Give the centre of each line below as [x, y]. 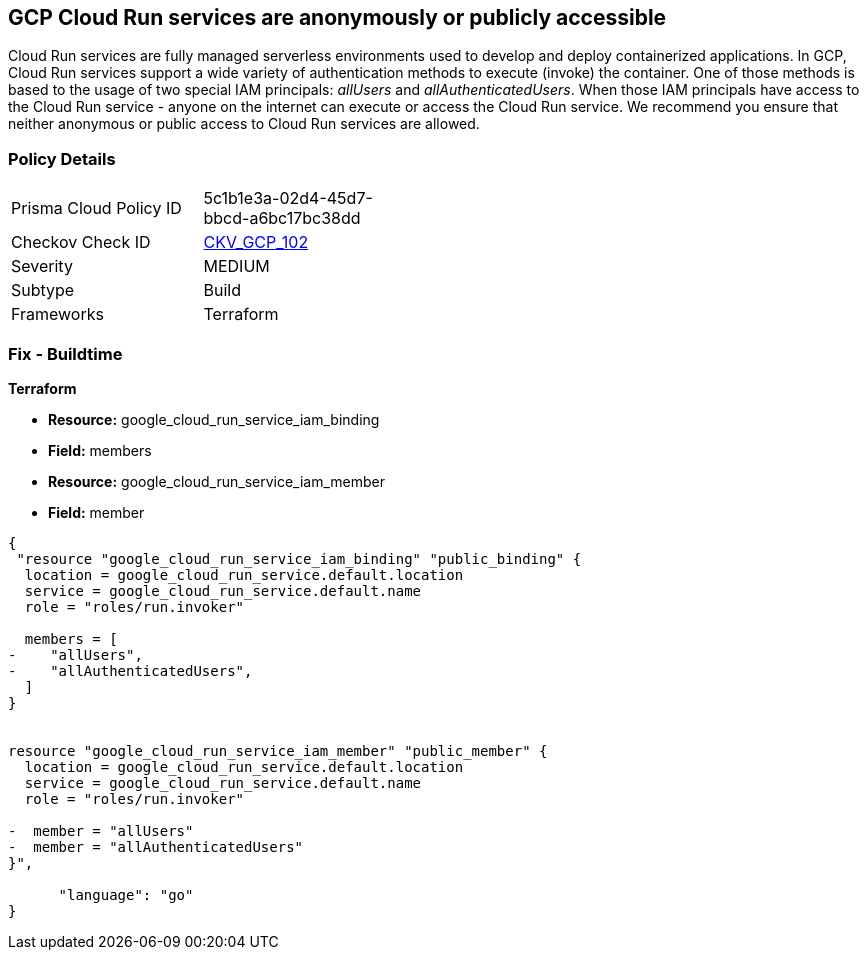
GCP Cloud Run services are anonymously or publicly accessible [337, 17]
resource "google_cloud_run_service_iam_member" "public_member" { [278, 750]
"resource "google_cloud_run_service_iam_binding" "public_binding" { [299, 558]
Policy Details [62, 158]
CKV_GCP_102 [256, 242]
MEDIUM [236, 266]
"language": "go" [126, 894]
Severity [42, 266]
